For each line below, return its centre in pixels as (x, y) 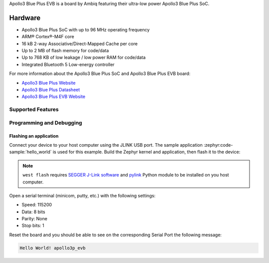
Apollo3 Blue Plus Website (49, 83)
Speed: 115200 (37, 205)
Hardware (25, 18)
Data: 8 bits (33, 212)
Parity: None (34, 219)
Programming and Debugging (46, 123)
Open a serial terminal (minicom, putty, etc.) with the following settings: (82, 195)
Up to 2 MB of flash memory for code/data (65, 51)
